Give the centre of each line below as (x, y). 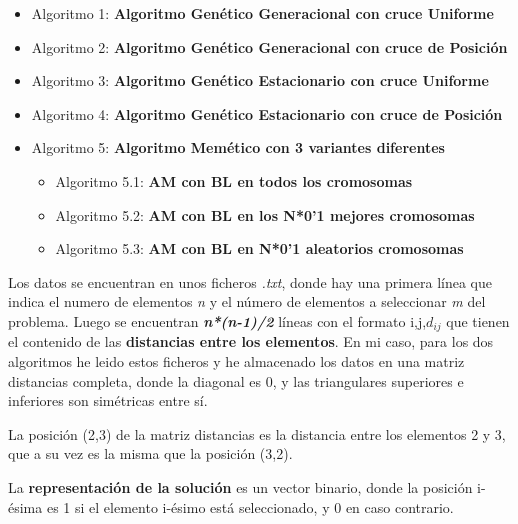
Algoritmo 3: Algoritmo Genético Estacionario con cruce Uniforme (260, 80)
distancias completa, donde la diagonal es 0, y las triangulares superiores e (236, 380)
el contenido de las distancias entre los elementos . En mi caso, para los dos (251, 341)
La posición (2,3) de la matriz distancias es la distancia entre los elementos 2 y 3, (257, 433)
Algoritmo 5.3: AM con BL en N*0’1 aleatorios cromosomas (259, 248)
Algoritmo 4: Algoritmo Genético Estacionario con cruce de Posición (267, 113)
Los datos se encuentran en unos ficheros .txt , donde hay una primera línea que (250, 281)
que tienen (478, 320)
